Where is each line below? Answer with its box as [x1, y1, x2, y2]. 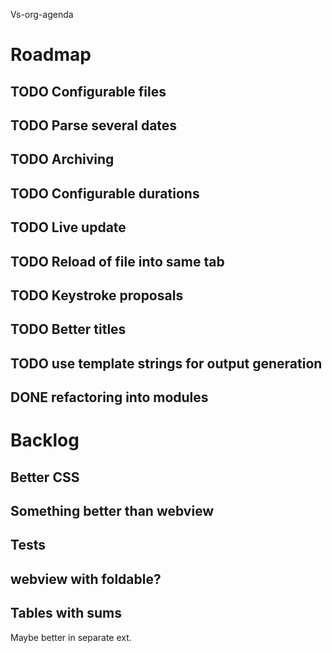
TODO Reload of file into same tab [10, 253, 225, 270]
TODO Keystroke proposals [10, 287, 184, 304]
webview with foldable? [10, 570, 162, 588]
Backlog [10, 429, 80, 452]
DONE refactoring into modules [10, 389, 209, 406]
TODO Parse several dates [10, 117, 178, 134]
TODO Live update [10, 219, 127, 236]
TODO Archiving [10, 151, 115, 168]
